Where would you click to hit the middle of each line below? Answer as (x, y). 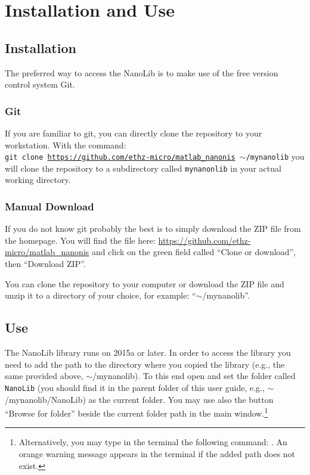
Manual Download (49, 206)
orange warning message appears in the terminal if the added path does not (157, 453)
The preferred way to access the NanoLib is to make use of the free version (142, 72)
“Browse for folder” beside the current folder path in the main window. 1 (137, 412)
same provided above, (44, 376)
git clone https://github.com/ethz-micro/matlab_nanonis (120, 158)
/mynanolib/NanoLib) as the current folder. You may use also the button (139, 399)
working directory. (38, 180)
